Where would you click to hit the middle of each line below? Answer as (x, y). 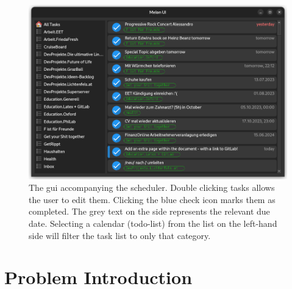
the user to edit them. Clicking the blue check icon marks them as (152, 199)
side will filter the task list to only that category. (120, 235)
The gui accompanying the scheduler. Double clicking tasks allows (152, 187)
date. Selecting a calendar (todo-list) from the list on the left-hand (153, 223)
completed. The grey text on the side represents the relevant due (149, 211)
